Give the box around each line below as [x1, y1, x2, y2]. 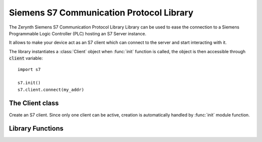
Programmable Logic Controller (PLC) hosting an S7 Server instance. [9, 30, 147, 36]
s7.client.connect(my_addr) [17, 87, 84, 92]
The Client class [9, 99, 59, 107]
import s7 [17, 67, 41, 72]
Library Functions [9, 125, 64, 133]
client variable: [9, 56, 43, 61]
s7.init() [17, 80, 41, 85]
